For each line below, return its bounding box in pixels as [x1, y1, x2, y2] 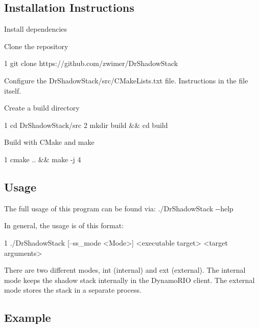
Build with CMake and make [4, 137, 95, 147]
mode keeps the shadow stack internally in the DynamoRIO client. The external [4, 274, 255, 285]
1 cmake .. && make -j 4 [4, 154, 81, 164]
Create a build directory [4, 102, 80, 113]
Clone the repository [4, 40, 68, 51]
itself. [4, 85, 21, 96]
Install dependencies [4, 24, 67, 34]
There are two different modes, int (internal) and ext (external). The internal [4, 265, 246, 275]
